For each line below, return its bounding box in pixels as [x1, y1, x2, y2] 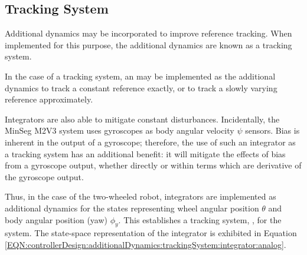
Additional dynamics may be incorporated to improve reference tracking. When [5, 27, 292, 39]
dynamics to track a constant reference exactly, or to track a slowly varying [5, 81, 277, 94]
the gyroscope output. [5, 170, 84, 183]
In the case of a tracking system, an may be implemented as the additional [5, 69, 276, 82]
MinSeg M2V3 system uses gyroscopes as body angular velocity [5, 124, 234, 137]
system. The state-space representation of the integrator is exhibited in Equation [5, 227, 297, 239]
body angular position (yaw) [5, 213, 107, 226]
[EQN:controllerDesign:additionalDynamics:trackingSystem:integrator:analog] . [5, 238, 286, 250]
